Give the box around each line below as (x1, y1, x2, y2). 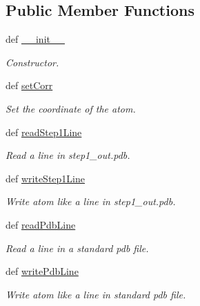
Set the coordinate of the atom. (6, 101, 136, 115)
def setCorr (6, 78, 53, 93)
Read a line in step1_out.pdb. (6, 148, 130, 162)
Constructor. (6, 55, 59, 69)
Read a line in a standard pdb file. (6, 240, 149, 255)
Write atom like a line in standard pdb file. (6, 287, 186, 301)
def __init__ (6, 32, 65, 46)
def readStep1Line (6, 124, 82, 139)
